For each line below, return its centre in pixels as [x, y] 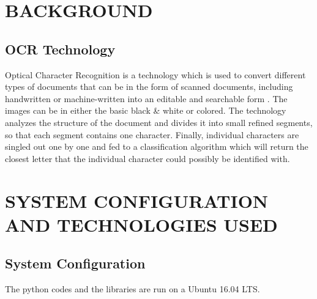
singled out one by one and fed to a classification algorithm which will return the [157, 146]
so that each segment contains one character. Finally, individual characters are [152, 134]
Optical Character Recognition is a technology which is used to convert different [155, 74]
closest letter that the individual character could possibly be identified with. [147, 158]
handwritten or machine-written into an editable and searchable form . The [146, 98]
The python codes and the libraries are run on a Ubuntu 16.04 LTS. [132, 289]
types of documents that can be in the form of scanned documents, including [149, 87]
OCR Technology [60, 49]
